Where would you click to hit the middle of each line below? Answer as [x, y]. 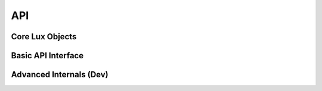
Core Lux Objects [44, 37]
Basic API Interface [47, 56]
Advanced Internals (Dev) [60, 75]
